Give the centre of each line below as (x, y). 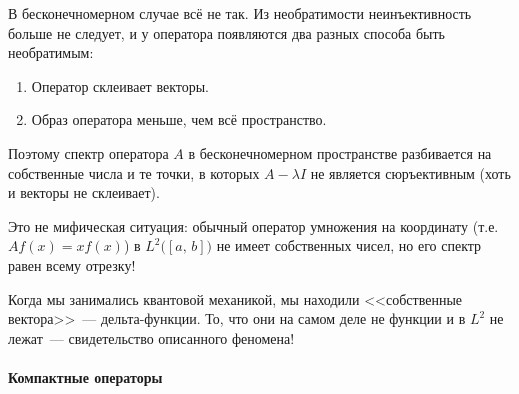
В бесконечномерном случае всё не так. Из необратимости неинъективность (240, 13)
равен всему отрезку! (72, 264)
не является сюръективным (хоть (410, 172)
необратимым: (51, 52)
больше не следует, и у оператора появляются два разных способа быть (226, 32)
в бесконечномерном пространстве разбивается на (340, 152)
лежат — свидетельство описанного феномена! (151, 337)
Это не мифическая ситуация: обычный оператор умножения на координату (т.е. (253, 225)
